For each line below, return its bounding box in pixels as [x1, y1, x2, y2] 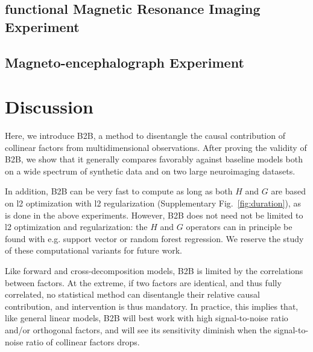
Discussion [5, 94, 93, 119]
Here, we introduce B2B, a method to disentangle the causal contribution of [5, 129, 285, 142]
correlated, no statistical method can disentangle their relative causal [5, 288, 260, 301]
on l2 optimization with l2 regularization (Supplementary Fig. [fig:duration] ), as [5, 197, 301, 210]
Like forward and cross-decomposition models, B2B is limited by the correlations [5, 264, 303, 277]
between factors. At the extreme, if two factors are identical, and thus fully [5, 276, 282, 289]
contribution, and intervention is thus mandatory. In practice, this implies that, [5, 299, 299, 312]
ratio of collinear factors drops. [26, 335, 140, 348]
